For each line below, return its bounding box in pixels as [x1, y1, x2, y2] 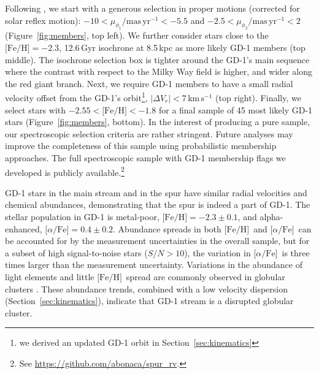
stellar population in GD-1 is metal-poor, [5, 210, 159, 223]
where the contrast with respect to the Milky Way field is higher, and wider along [5, 65, 312, 78]
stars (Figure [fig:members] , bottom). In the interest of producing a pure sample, [5, 115, 310, 128]
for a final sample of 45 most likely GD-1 [158, 103, 313, 116]
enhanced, [5, 222, 42, 235]
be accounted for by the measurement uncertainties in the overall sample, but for [5, 234, 310, 247]
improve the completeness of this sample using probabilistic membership [5, 139, 277, 152]
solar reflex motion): [5, 13, 81, 26]
